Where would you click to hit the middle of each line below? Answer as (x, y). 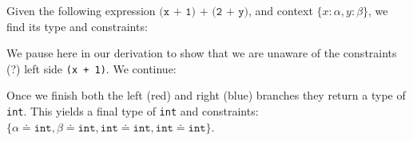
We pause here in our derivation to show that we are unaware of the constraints (202, 53)
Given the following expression (81, 10)
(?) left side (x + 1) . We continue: (91, 68)
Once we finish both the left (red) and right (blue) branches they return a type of (206, 95)
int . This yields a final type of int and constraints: (133, 111)
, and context (281, 10)
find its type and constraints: (77, 26)
